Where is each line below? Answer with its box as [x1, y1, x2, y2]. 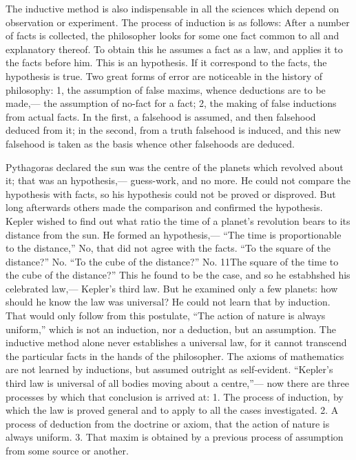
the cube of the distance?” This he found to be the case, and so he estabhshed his [6, 268, 350, 282]
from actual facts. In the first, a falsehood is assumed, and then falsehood [6, 109, 316, 123]
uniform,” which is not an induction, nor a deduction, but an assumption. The [6, 321, 336, 336]
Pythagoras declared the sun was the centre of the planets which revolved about [6, 159, 344, 174]
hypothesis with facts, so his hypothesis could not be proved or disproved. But [6, 186, 336, 201]
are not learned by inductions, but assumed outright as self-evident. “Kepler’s [6, 362, 333, 377]
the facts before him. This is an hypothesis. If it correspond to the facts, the [6, 55, 327, 70]
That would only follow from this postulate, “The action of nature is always [6, 308, 326, 323]
